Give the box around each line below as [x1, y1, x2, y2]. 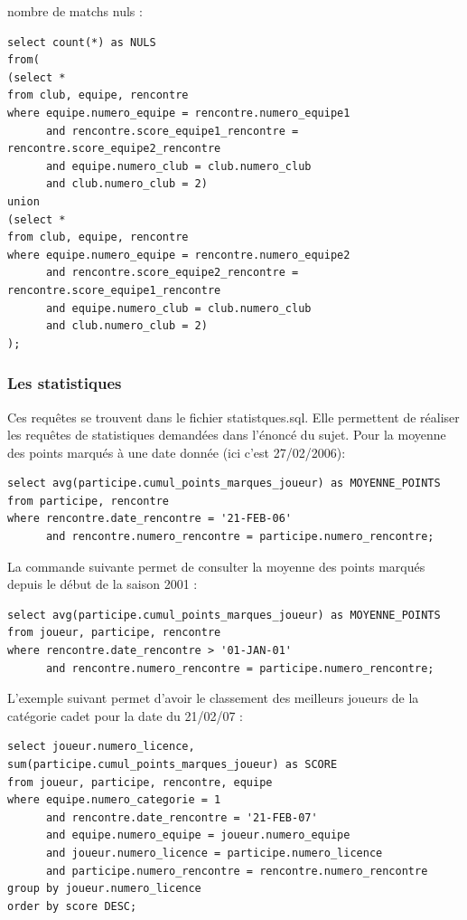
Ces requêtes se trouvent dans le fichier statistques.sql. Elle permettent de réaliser [7, 407, 460, 426]
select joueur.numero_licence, [7, 740, 195, 754]
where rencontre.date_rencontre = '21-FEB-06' [7, 512, 292, 526]
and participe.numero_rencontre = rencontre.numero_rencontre [45, 864, 428, 877]
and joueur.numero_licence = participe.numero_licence [45, 846, 383, 859]
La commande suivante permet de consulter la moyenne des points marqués [7, 556, 425, 575]
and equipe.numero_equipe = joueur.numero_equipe [45, 829, 350, 842]
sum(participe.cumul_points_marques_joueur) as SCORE [7, 758, 338, 771]
